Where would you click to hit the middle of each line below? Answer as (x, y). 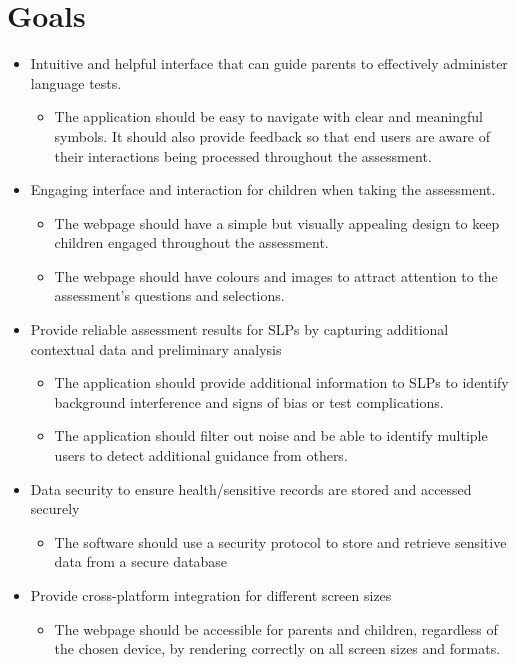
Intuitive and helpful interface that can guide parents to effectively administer (269, 63)
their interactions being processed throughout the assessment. (243, 155)
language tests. (76, 82)
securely (55, 508)
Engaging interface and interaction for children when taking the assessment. (263, 189)
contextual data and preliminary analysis (156, 348)
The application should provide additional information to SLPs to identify (281, 382)
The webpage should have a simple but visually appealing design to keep (277, 222)
